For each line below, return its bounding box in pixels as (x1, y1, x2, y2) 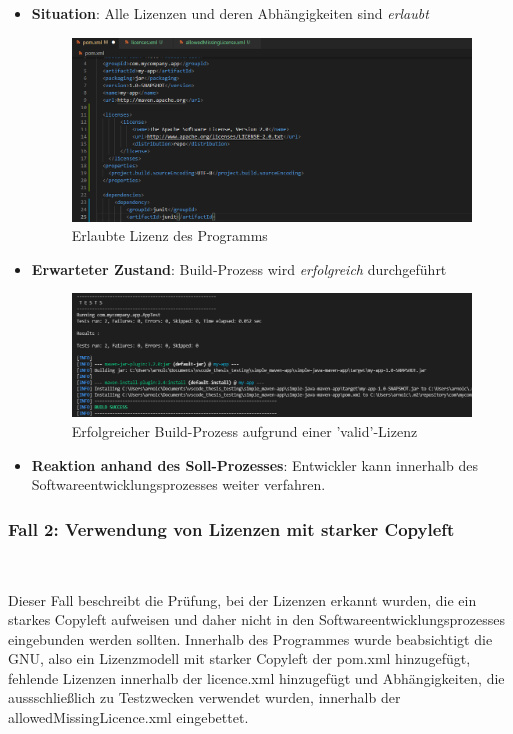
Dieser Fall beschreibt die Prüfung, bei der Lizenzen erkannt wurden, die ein (8, 589, 477, 610)
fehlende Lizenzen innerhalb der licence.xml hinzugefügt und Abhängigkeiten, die (8, 667, 505, 688)
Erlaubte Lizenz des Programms (71, 225, 268, 246)
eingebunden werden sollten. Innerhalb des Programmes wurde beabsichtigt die (8, 628, 493, 649)
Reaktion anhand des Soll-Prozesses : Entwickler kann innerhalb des (31, 454, 478, 475)
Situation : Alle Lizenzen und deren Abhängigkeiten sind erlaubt (31, 3, 429, 23)
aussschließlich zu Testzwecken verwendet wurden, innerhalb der (8, 687, 401, 708)
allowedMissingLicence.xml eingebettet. (8, 707, 249, 728)
